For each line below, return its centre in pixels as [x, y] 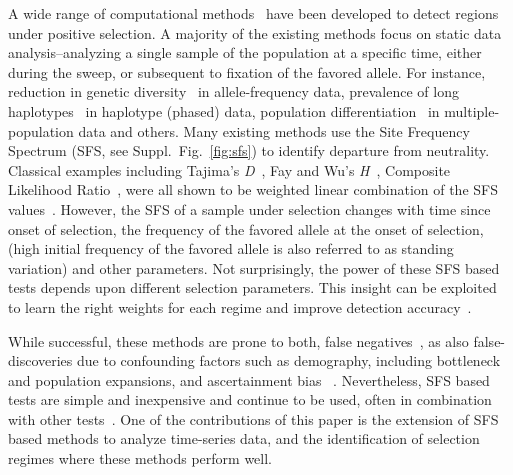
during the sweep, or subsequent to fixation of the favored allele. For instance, [247, 71]
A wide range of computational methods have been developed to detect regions [253, 13]
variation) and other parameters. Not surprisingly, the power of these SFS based [254, 267]
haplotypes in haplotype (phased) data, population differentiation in [224, 110]
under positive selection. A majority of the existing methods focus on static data [255, 32]
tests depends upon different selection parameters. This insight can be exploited [252, 287]
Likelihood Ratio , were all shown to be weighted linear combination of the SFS [253, 189]
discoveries [40, 360]
